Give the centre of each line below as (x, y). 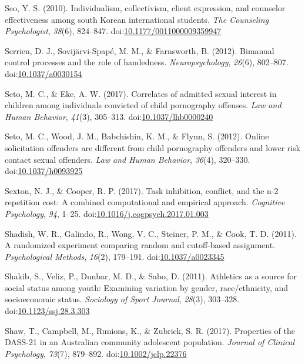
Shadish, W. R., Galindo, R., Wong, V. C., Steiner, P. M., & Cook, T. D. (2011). (151, 233)
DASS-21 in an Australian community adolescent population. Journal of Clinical (150, 342)
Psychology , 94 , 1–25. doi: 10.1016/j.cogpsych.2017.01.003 (107, 213)
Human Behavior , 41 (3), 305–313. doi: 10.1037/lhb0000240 (109, 116)
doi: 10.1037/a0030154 (43, 73)
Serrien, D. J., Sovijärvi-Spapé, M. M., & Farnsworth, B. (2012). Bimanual (140, 50)
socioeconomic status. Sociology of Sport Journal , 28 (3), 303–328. (122, 299)
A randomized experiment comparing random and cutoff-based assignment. (140, 245)
